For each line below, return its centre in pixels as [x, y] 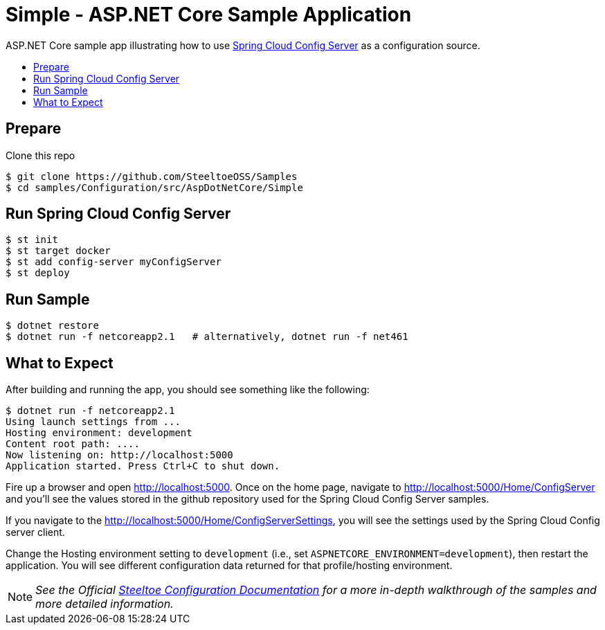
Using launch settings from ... [93, 422]
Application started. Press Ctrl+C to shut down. [143, 466]
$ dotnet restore [52, 326]
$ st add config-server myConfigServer [114, 262]
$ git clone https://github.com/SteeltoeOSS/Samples [152, 176]
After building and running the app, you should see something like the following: [188, 390]
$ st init [32, 240]
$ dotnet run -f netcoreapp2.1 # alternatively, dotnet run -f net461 [207, 337]
